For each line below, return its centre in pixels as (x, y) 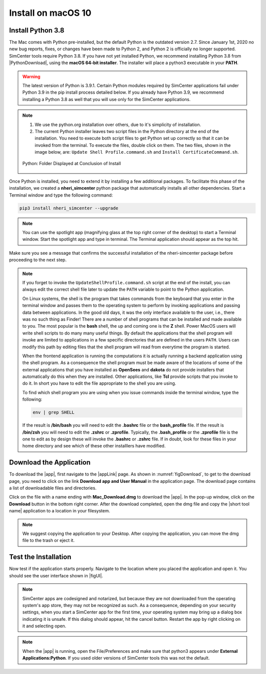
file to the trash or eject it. (49, 540)
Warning (31, 76)
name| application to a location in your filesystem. (60, 511)
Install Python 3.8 (37, 30)
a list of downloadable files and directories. (53, 488)
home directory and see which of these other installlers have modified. (94, 446)
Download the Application (50, 462)
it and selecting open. (44, 626)
